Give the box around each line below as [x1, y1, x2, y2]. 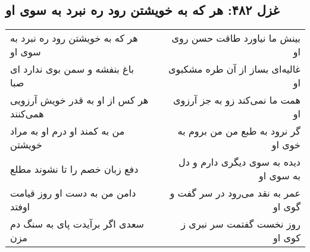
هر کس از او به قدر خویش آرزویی [10, 93, 149, 107]
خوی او [271, 138, 300, 152]
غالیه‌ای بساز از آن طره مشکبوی [168, 62, 300, 76]
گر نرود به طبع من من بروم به [177, 124, 300, 138]
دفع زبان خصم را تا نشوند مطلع [10, 161, 139, 176]
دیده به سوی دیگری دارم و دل [179, 155, 300, 169]
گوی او [273, 200, 300, 214]
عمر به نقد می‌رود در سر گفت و [170, 186, 300, 200]
